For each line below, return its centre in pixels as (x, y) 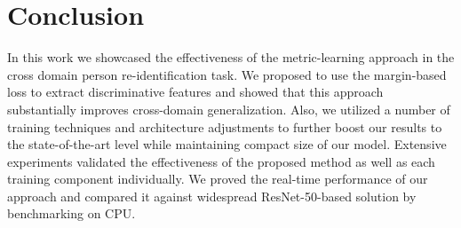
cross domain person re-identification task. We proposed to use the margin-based (227, 74)
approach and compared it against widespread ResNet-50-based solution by (212, 196)
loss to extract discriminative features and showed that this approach (195, 92)
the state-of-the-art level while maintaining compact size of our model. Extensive (227, 144)
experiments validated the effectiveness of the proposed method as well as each (221, 161)
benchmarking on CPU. (72, 213)
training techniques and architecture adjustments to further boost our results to (225, 126)
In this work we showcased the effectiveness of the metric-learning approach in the (231, 57)
